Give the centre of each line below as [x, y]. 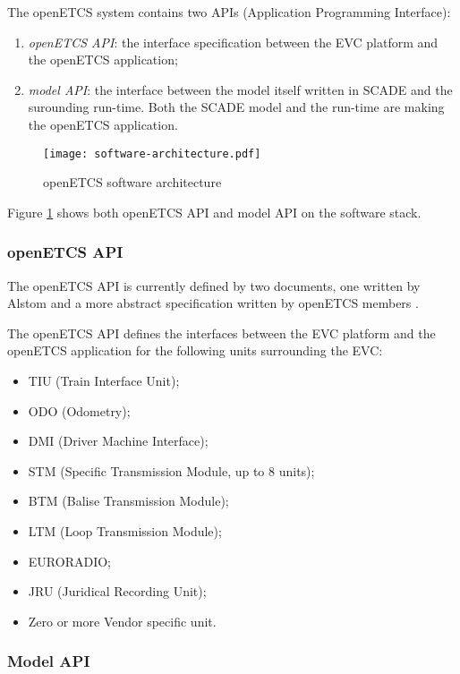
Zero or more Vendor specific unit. [122, 621]
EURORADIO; [69, 561]
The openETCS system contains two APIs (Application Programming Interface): [229, 12]
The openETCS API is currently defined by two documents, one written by [214, 285]
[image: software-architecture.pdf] [152, 154]
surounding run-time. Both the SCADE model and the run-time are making [236, 107]
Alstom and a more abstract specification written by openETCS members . [213, 303]
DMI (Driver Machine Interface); [118, 441]
